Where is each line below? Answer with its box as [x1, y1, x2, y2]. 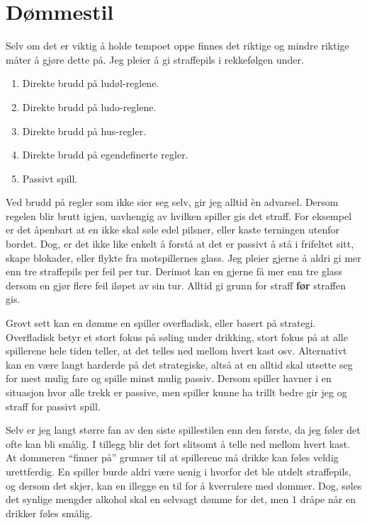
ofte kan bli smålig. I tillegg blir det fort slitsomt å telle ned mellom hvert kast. [6, 436, 351, 451]
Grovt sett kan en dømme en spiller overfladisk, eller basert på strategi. [6, 316, 316, 330]
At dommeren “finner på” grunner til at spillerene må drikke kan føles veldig [6, 450, 339, 465]
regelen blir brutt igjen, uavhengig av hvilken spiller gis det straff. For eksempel [6, 208, 352, 223]
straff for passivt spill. [6, 398, 101, 413]
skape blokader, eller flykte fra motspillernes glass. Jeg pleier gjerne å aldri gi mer [6, 250, 361, 265]
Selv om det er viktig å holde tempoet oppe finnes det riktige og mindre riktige [6, 38, 349, 53]
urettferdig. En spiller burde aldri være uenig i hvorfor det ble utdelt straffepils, [6, 463, 351, 478]
